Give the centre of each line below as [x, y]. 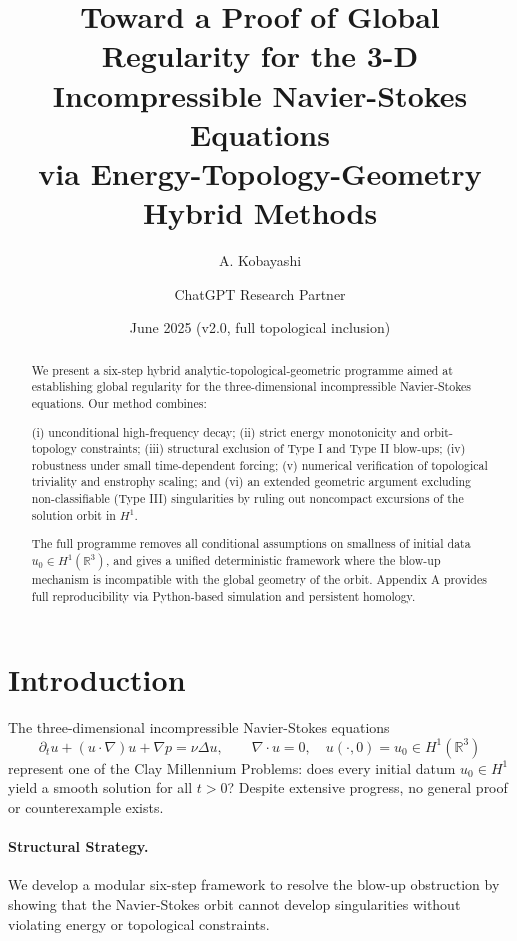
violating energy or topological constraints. [139, 923]
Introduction [97, 679]
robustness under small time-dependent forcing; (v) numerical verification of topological [259, 464]
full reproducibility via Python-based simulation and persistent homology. [223, 595]
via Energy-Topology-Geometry [260, 172]
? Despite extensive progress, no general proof [367, 787]
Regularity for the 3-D [260, 55]
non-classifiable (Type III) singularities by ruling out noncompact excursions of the [247, 498]
